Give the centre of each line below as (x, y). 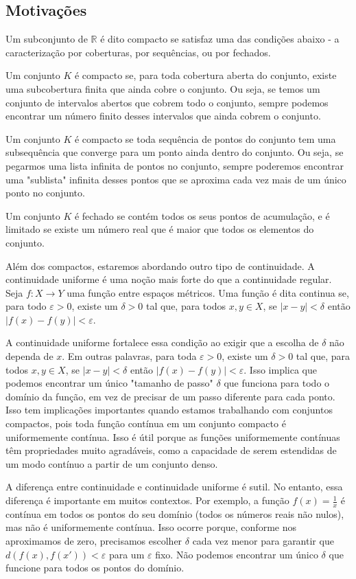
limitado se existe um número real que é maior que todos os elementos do (160, 229)
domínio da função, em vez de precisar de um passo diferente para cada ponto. (170, 396)
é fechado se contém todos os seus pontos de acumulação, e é (202, 215)
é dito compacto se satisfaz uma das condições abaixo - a (220, 39)
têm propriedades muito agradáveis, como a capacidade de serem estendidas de (171, 450)
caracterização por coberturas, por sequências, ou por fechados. (138, 52)
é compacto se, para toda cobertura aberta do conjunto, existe (205, 75)
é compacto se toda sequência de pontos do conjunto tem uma (205, 138)
